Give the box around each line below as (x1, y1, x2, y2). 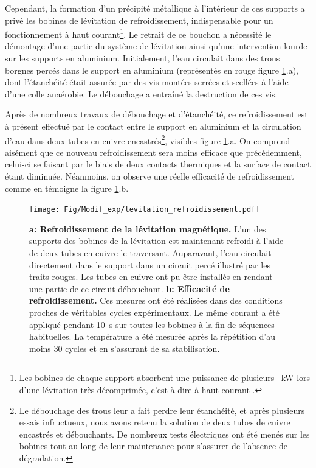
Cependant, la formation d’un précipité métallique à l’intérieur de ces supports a (5, 2, 305, 14)
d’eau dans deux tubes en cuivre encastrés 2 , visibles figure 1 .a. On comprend (5, 132, 290, 147)
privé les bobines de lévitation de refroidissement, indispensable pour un (5, 13, 273, 26)
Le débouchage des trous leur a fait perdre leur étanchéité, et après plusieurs (19, 403, 305, 416)
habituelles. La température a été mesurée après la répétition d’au (29, 330, 276, 343)
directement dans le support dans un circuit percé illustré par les (29, 258, 270, 271)
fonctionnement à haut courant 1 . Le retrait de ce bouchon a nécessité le (5, 26, 272, 40)
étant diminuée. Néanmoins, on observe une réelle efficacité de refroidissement (5, 170, 295, 183)
